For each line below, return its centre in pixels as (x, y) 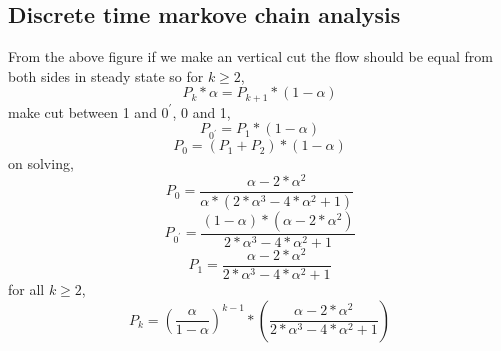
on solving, (41, 163)
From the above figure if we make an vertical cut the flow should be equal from (250, 56)
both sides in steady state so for (106, 75)
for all (26, 288)
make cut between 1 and (82, 111)
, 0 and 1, (201, 111)
